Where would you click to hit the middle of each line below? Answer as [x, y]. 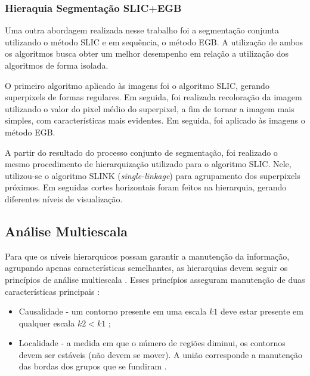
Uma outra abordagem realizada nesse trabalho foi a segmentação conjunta [142, 30]
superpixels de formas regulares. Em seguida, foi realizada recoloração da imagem [154, 97]
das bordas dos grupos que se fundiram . [93, 366]
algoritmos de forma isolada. [57, 65]
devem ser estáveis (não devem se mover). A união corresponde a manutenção [161, 354]
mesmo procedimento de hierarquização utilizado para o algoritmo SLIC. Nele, [148, 164]
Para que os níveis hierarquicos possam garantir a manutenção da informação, [147, 256]
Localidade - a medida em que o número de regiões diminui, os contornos [152, 343]
